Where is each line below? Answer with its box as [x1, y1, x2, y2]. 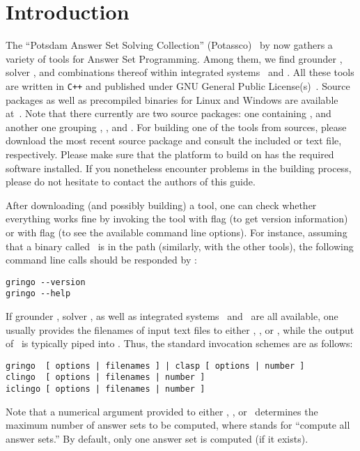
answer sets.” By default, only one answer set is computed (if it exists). [6, 431, 308, 445]
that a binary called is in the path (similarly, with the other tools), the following [6, 238, 354, 253]
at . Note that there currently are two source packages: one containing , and [6, 106, 331, 121]
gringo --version [6, 277, 86, 287]
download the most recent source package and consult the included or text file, [6, 133, 342, 148]
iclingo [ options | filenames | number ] [6, 384, 205, 395]
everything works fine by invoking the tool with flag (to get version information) [6, 211, 348, 226]
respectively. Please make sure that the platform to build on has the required [6, 146, 334, 161]
